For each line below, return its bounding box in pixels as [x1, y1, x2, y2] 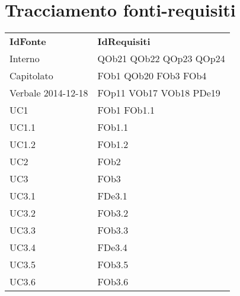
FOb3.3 [97, 223, 129, 237]
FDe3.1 [97, 189, 127, 203]
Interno [9, 52, 40, 66]
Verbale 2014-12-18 [9, 86, 88, 100]
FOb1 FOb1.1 [97, 103, 155, 117]
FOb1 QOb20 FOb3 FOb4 [97, 69, 207, 83]
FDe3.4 [97, 240, 127, 255]
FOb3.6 [97, 275, 129, 289]
